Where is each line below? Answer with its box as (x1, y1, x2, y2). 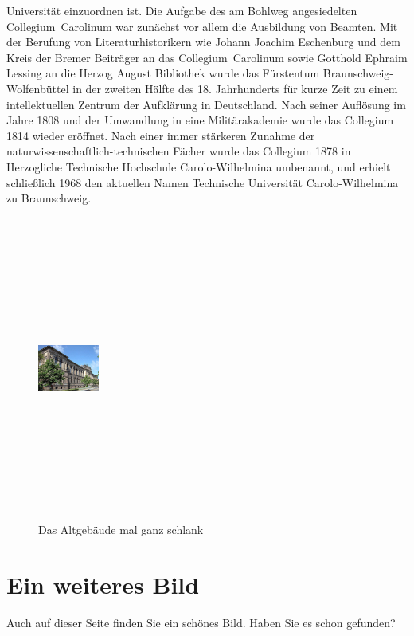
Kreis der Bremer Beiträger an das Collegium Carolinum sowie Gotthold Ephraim (6, 49, 408, 65)
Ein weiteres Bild (6, 568, 200, 601)
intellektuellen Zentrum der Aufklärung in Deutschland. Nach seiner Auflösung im (6, 96, 406, 112)
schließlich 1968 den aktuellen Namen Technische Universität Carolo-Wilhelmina (6, 174, 399, 190)
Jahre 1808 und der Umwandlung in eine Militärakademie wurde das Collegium (6, 112, 394, 128)
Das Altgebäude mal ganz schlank (38, 521, 204, 538)
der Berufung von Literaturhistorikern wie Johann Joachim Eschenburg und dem (6, 33, 400, 50)
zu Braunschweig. (6, 190, 92, 206)
